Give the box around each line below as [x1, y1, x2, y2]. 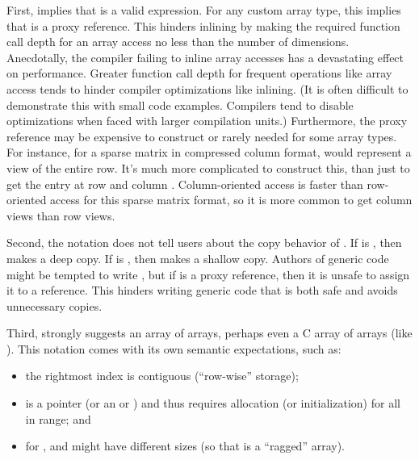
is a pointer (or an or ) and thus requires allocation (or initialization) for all [25, 395, 400, 412]
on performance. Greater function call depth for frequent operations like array [6, 65, 392, 82]
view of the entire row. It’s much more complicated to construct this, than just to [6, 159, 410, 176]
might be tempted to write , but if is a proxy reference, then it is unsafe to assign [6, 266, 410, 282]
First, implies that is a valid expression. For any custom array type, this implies [6, 2, 401, 18]
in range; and [25, 410, 91, 427]
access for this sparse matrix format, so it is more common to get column [50, 191, 413, 208]
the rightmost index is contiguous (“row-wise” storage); [25, 367, 299, 384]
